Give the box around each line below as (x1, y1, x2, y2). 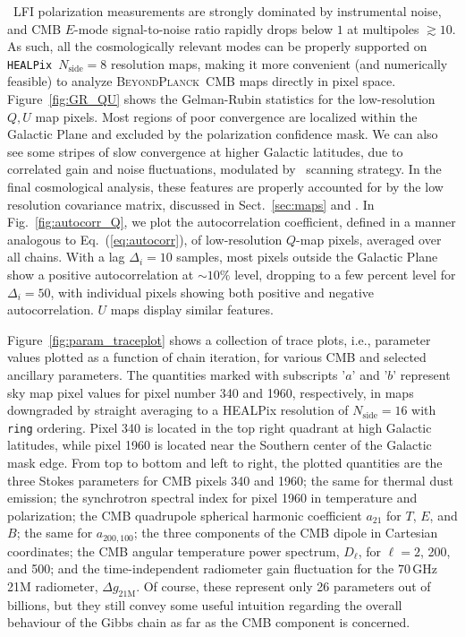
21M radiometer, (7, 576, 98, 595)
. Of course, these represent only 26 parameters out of (136, 576, 431, 595)
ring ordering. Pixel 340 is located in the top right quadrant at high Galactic (7, 417, 432, 436)
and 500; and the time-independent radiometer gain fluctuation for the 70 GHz (7, 559, 437, 578)
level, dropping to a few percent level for (234, 264, 456, 283)
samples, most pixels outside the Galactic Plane (176, 247, 438, 266)
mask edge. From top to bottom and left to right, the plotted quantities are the (7, 452, 443, 471)
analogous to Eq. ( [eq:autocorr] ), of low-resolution (7, 229, 283, 248)
